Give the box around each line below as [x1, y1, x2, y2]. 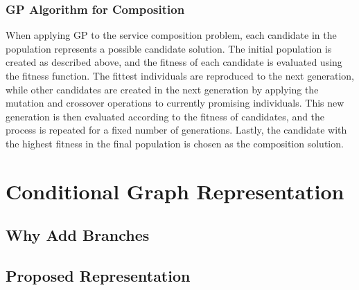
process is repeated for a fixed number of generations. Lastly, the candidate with [6, 123, 347, 137]
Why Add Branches [6, 224, 150, 246]
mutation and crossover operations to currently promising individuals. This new [6, 96, 344, 110]
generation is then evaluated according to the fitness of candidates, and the [6, 109, 325, 123]
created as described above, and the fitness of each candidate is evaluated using [6, 55, 342, 69]
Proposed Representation [6, 265, 191, 287]
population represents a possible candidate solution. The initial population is [6, 41, 332, 55]
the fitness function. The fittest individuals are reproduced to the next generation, [6, 69, 354, 82]
